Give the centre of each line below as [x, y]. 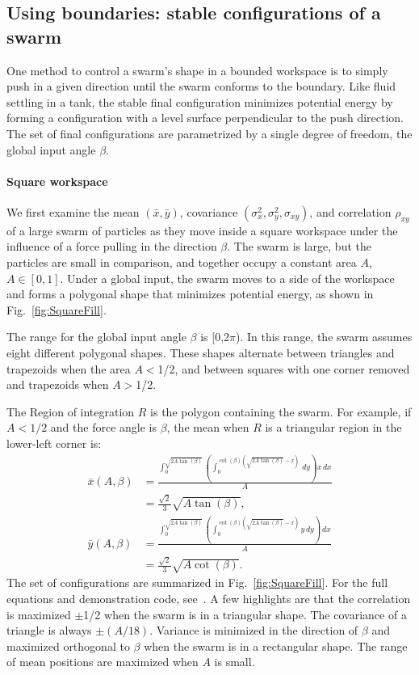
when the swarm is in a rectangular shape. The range [276, 645]
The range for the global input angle [96, 337]
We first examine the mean [73, 211]
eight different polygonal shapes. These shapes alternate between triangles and [201, 352]
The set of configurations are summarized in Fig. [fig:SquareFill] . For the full [197, 582]
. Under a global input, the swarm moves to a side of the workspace [227, 278]
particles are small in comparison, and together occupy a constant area [182, 262]
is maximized [39, 614]
